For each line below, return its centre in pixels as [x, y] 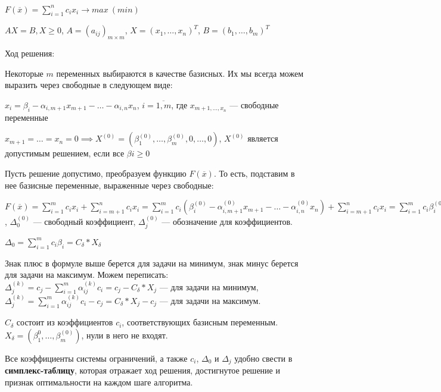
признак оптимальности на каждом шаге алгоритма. [99, 382]
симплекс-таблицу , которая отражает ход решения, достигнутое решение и [142, 370]
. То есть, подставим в [254, 173]
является [263, 138]
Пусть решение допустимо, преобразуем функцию [96, 173]
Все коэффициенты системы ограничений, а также [96, 358]
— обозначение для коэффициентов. [227, 221]
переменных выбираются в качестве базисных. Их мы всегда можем [180, 73]
